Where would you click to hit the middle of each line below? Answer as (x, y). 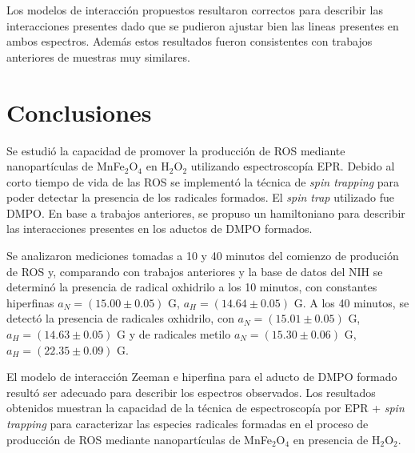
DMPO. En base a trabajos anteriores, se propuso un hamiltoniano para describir (206, 212)
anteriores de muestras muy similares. (98, 56)
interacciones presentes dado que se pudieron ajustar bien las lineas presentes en (203, 25)
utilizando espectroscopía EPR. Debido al (293, 166)
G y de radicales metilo (174, 334)
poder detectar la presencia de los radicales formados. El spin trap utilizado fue (201, 197)
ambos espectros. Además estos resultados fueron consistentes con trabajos (190, 41)
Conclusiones (79, 112)
